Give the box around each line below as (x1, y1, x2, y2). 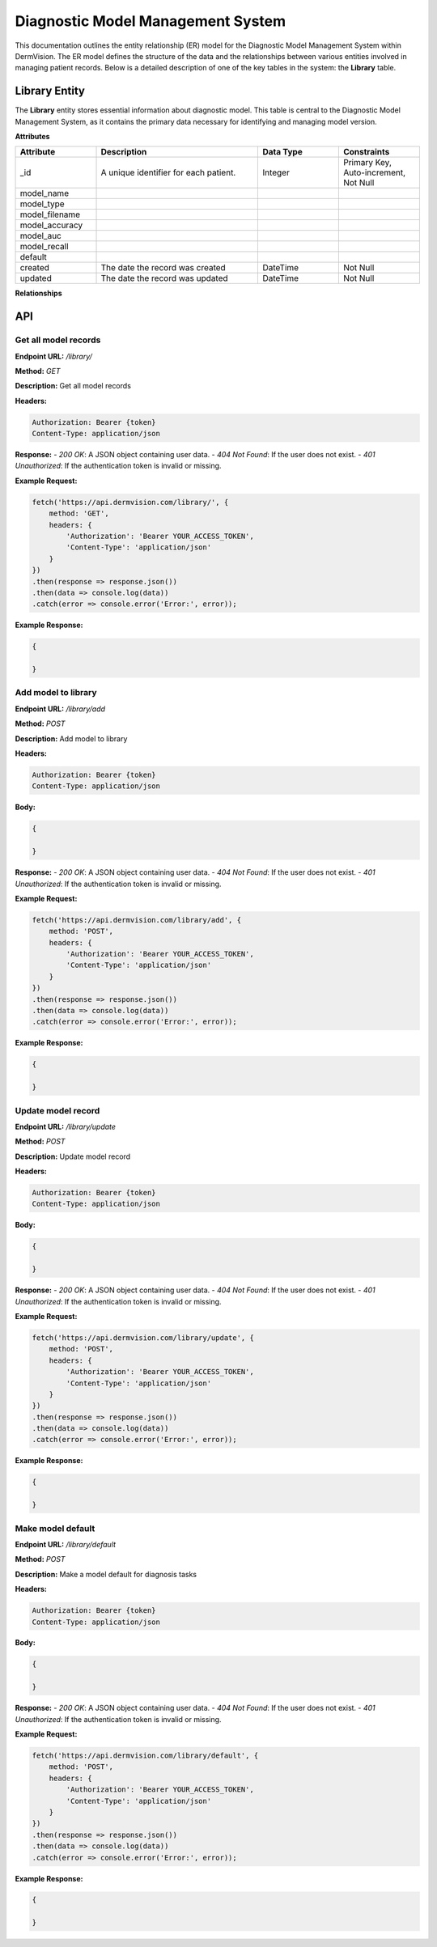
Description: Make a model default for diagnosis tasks (15, 1569, 197, 1579)
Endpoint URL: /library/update (15, 1122, 117, 1131)
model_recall (19, 241, 69, 252)
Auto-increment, (342, 167, 406, 178)
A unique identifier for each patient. (100, 167, 236, 178)
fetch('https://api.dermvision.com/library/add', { (32, 915, 242, 924)
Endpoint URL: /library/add (15, 704, 105, 714)
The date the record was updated (100, 273, 228, 284)
